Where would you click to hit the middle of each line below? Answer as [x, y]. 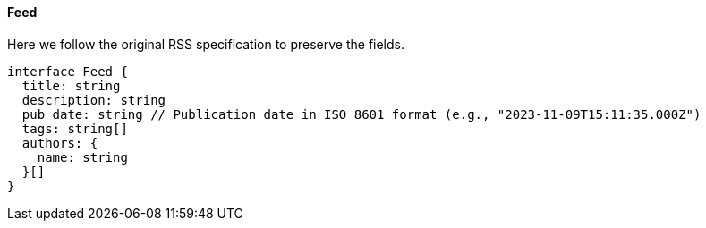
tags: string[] [75, 128]
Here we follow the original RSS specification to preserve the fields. [206, 44]
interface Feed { [68, 71]
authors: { [60, 143]
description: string [94, 100]
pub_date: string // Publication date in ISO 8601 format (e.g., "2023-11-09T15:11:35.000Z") [362, 114]
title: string [71, 85]
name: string [82, 157]
